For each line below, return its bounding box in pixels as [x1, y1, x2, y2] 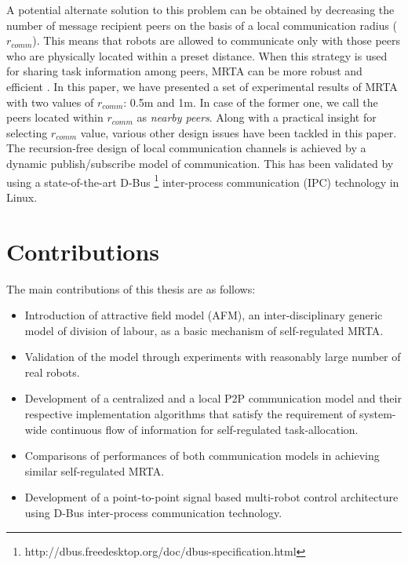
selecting [6, 124, 48, 140]
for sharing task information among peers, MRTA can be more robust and [6, 63, 362, 79]
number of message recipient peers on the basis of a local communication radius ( [6, 16, 397, 33]
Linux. [6, 188, 38, 205]
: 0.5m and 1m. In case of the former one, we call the [123, 93, 378, 110]
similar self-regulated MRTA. [24, 462, 165, 479]
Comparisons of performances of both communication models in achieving [24, 447, 380, 464]
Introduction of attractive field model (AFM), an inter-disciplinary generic [24, 307, 383, 323]
